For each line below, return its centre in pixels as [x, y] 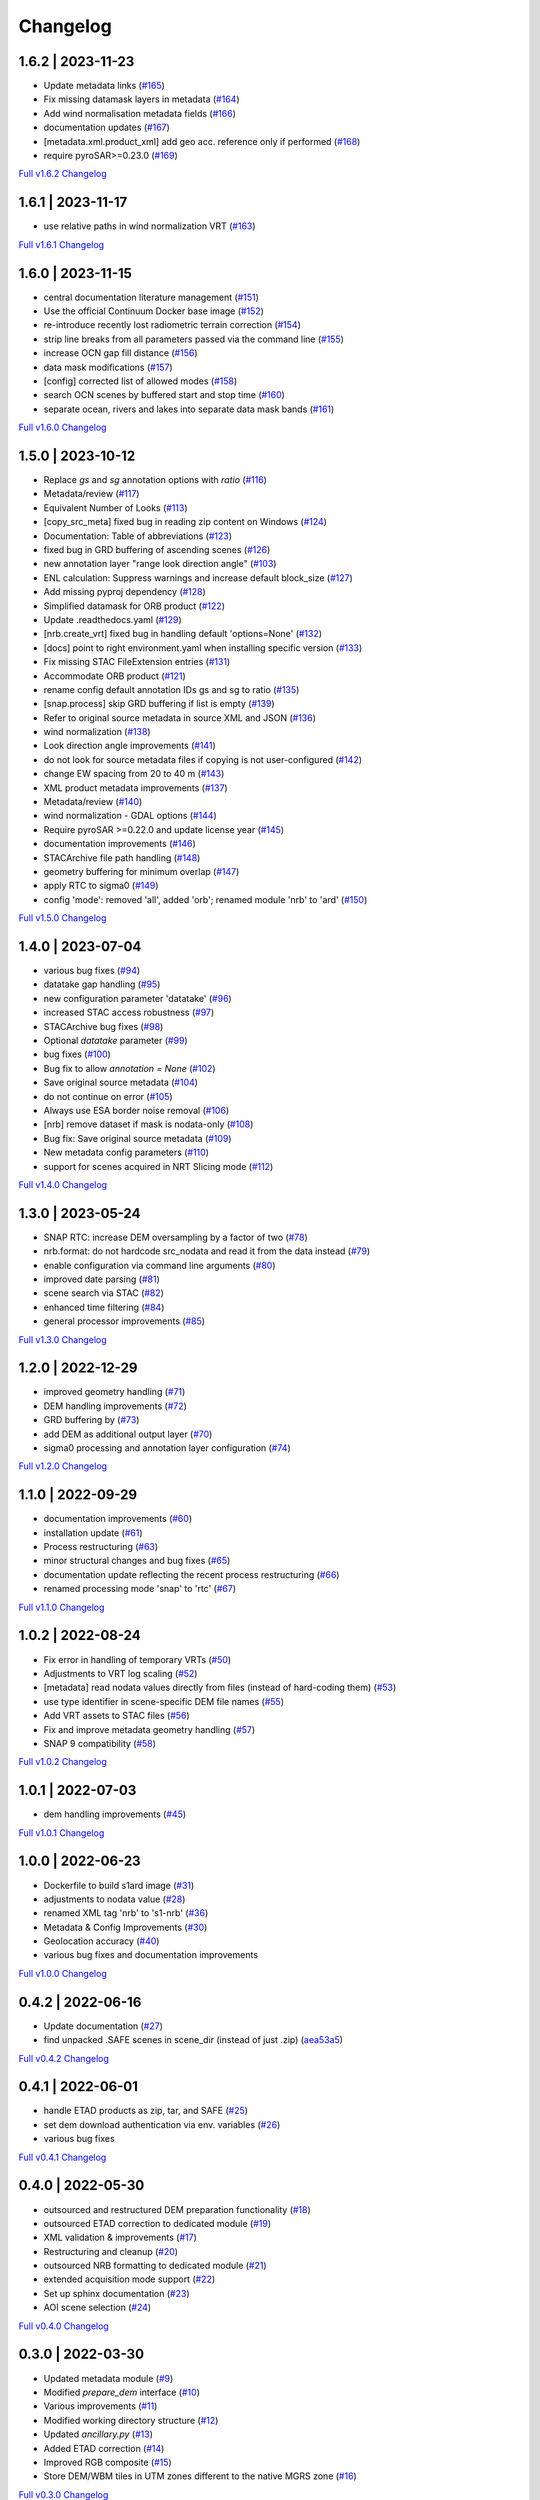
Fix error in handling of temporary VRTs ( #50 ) [137, 1659]
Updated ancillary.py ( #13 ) [98, 2434]
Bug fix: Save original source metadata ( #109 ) [137, 1138]
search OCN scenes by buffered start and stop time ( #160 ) [164, 395]
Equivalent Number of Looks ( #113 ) [116, 507]
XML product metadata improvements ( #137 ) [136, 787]
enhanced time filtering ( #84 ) [104, 1307]
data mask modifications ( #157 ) [108, 367]
